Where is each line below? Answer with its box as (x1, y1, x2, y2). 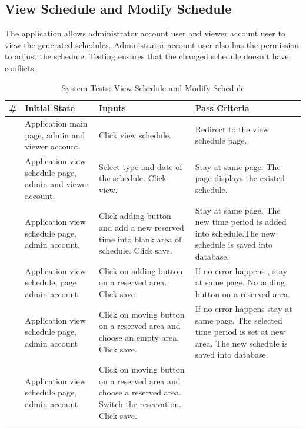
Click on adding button (98, 264, 183, 277)
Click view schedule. (98, 128, 171, 141)
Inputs (98, 102, 126, 114)
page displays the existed (195, 172, 285, 184)
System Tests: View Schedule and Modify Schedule (61, 81, 245, 94)
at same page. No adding (195, 276, 285, 288)
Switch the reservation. (98, 397, 182, 410)
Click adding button (98, 209, 171, 222)
